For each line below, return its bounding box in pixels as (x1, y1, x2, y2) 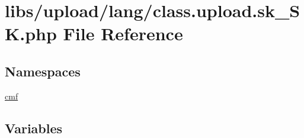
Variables (5, 118, 63, 137)
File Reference (63, 21, 183, 46)
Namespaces (5, 62, 81, 80)
